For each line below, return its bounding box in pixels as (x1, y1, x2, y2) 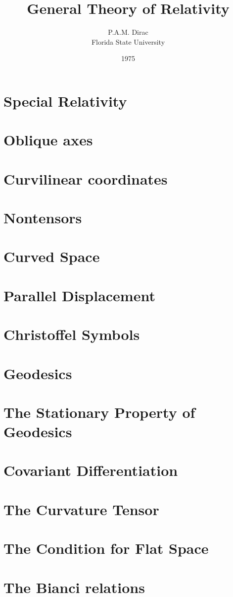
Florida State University (91, 36, 165, 47)
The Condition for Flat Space (3, 538, 209, 558)
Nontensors (3, 207, 82, 228)
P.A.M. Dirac (108, 27, 148, 37)
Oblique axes (3, 130, 93, 150)
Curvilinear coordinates (3, 168, 168, 189)
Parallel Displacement (3, 285, 155, 305)
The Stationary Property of (3, 401, 195, 422)
